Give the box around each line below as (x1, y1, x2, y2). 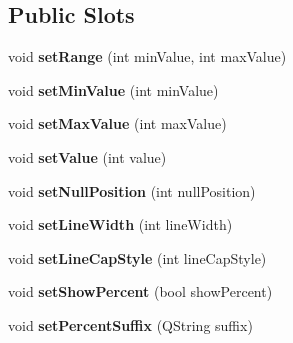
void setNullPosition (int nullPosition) (8, 180, 256, 201)
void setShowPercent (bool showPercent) (8, 281, 273, 302)
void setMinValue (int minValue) (8, 79, 219, 100)
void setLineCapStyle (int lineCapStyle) (8, 247, 267, 268)
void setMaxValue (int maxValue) (8, 113, 227, 134)
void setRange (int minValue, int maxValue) (8, 46, 287, 67)
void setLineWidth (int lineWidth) (8, 214, 233, 235)
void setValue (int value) (8, 146, 167, 167)
